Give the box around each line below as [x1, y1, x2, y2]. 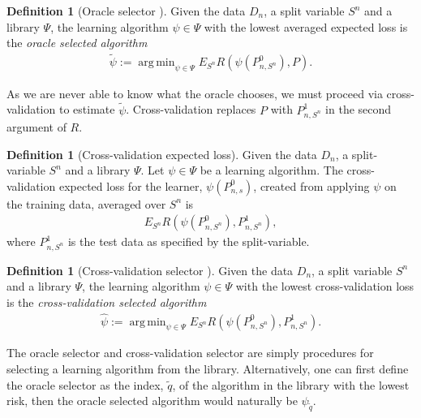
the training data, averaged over [6, 195, 166, 212]
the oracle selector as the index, [6, 376, 164, 393]
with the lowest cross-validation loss [235, 278, 415, 295]
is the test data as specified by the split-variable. [67, 233, 310, 250]
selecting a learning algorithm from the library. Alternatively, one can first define [6, 360, 409, 377]
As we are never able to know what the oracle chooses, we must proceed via [6, 84, 383, 101]
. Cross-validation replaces [126, 101, 256, 118]
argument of [6, 118, 67, 135]
